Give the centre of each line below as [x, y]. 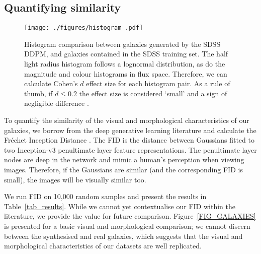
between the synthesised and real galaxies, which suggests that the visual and [123, 236]
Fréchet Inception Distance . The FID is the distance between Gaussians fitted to [129, 140]
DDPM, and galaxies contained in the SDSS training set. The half [126, 54]
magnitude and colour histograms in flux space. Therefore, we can [126, 73]
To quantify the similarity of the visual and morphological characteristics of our [127, 120]
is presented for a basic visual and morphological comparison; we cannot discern [127, 226]
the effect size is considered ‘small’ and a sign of [153, 93]
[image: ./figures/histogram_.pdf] [84, 28]
